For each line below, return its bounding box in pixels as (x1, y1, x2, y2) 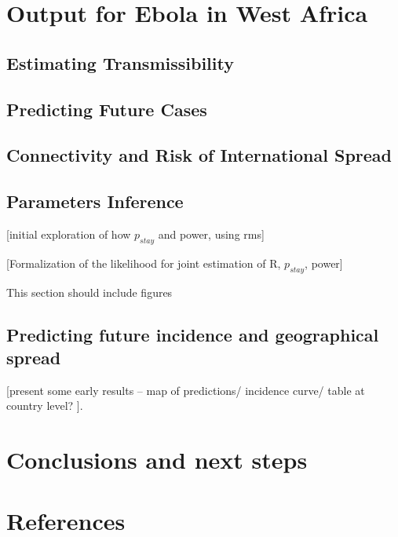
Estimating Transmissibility (6, 50, 234, 75)
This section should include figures (6, 283, 173, 300)
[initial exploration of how (6, 225, 131, 242)
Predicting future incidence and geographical (6, 322, 379, 346)
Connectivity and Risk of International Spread (6, 143, 392, 167)
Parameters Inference (6, 189, 184, 214)
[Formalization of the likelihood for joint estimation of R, (6, 254, 281, 271)
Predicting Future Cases (6, 97, 207, 121)
